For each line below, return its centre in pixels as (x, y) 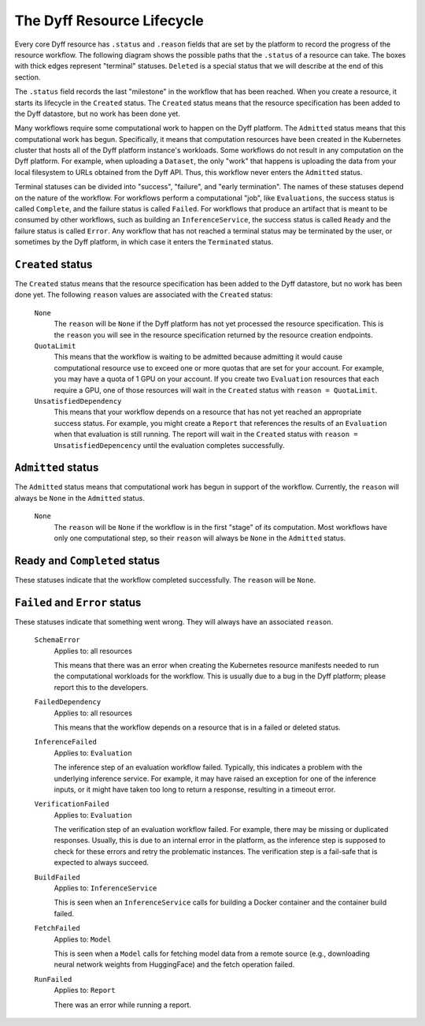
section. (28, 77)
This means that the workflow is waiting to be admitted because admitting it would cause (198, 357)
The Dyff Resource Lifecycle (109, 21)
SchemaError (57, 640)
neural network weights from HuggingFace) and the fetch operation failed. (174, 964)
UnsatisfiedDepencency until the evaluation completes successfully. (169, 445)
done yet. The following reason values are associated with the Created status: (144, 295)
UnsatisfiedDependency (78, 401)
